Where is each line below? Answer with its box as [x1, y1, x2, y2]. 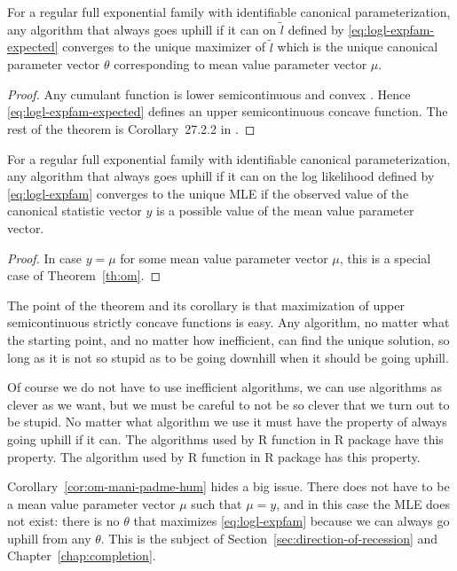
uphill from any [7, 528, 91, 547]
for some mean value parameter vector [120, 248, 328, 267]
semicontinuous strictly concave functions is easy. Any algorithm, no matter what [7, 313, 450, 332]
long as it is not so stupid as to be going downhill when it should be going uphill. [7, 348, 449, 366]
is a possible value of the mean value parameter [156, 201, 414, 220]
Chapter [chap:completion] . [7, 546, 156, 565]
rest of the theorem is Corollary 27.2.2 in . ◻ [7, 120, 256, 137]
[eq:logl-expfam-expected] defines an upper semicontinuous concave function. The [7, 102, 448, 121]
